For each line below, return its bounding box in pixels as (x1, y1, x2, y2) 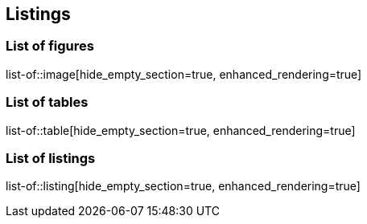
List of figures (6, 38, 94, 55)
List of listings (6, 149, 96, 166)
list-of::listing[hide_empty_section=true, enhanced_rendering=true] (6, 179, 361, 193)
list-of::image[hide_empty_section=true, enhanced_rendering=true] (6, 67, 362, 81)
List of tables (6, 94, 89, 111)
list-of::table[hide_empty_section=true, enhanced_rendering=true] (6, 123, 356, 137)
